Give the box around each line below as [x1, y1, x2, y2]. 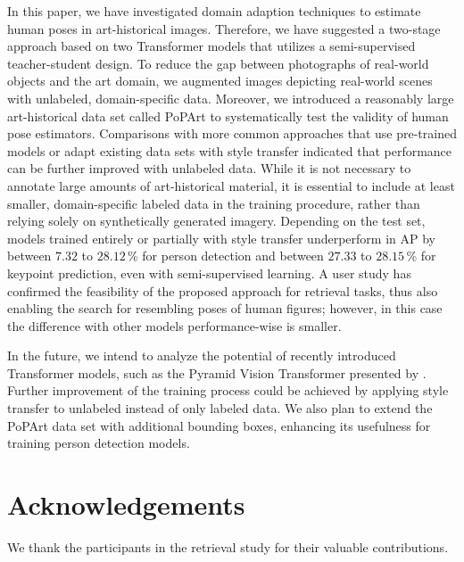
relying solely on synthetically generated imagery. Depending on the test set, [7, 211, 426, 230]
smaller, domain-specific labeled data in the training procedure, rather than [7, 194, 420, 212]
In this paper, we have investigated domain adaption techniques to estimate [7, 2, 421, 20]
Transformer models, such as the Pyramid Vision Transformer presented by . [7, 363, 427, 382]
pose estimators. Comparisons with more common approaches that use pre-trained [7, 124, 457, 143]
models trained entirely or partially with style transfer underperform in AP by [7, 228, 435, 247]
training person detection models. [7, 434, 190, 452]
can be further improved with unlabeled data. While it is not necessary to [7, 159, 411, 178]
